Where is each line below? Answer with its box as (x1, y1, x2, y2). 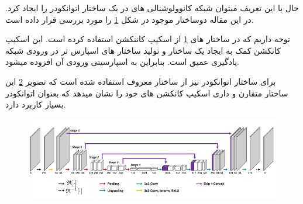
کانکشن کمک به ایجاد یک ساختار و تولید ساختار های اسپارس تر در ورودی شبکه (5, 44, 281, 56)
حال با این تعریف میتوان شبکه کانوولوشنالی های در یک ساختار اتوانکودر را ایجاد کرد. (5, 2, 299, 13)
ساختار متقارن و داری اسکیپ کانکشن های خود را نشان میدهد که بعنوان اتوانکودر (5, 87, 288, 99)
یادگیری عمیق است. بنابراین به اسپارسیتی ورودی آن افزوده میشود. (5, 56, 239, 68)
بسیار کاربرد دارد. (5, 98, 66, 110)
